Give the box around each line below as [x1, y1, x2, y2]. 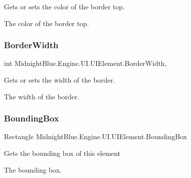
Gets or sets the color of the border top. [4, 1, 125, 11]
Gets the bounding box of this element [4, 148, 120, 158]
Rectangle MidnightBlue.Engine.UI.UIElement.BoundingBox [4, 131, 187, 142]
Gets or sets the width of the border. [4, 75, 115, 85]
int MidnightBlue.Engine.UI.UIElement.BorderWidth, [4, 58, 167, 68]
